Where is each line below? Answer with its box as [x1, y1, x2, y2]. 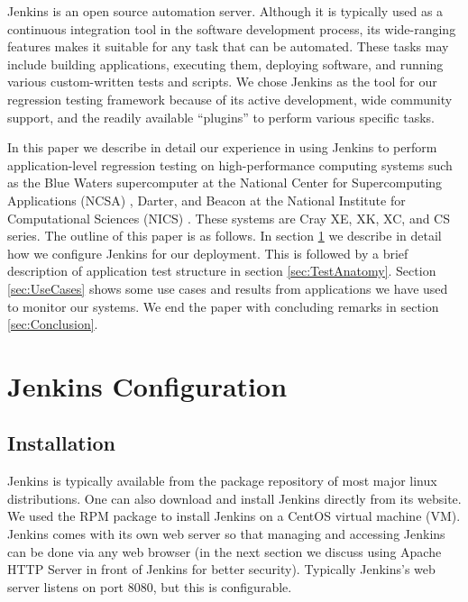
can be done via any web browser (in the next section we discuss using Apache [7, 542, 442, 561]
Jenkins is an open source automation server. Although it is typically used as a [7, 2, 444, 20]
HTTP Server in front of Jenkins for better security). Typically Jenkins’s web [7, 560, 436, 579]
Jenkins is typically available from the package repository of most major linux [7, 471, 437, 490]
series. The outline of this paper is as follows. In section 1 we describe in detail [7, 226, 442, 245]
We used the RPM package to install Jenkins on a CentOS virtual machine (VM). [7, 506, 461, 525]
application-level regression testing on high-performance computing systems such [7, 155, 453, 174]
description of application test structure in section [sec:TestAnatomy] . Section [7, 261, 436, 280]
